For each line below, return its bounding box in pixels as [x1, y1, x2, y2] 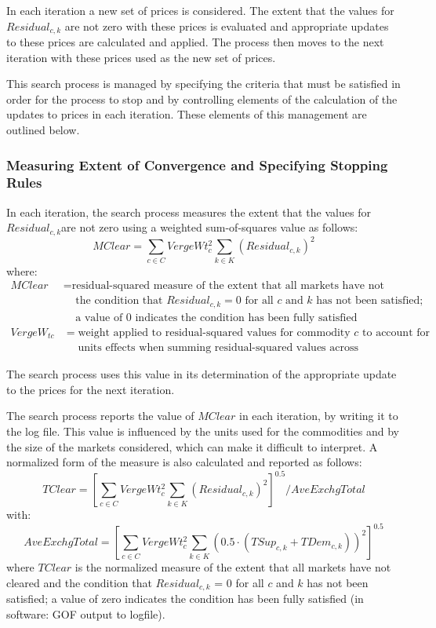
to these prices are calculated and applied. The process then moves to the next [6, 34, 384, 50]
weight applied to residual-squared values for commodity [78, 327, 351, 338]
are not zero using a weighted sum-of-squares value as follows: [61, 219, 358, 235]
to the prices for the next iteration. [6, 381, 175, 397]
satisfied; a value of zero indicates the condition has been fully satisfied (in [6, 590, 364, 607]
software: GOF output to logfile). [6, 606, 165, 623]
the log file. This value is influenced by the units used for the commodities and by [6, 423, 399, 440]
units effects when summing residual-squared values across [78, 342, 359, 354]
